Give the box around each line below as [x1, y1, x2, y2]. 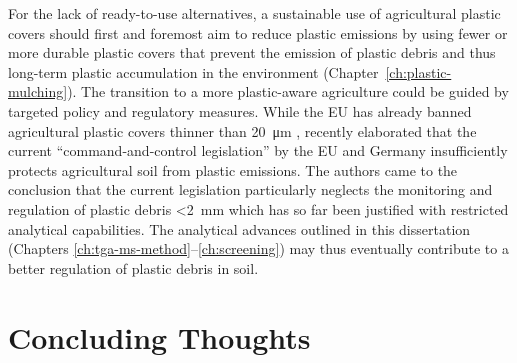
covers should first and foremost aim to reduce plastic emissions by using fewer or [8, 22, 508, 43]
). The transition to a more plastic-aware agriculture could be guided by [67, 81, 509, 102]
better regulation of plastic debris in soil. [8, 257, 259, 278]
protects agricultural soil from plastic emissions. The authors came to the [8, 159, 458, 180]
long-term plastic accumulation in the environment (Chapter [8, 61, 379, 82]
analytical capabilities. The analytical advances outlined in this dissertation [8, 218, 471, 239]
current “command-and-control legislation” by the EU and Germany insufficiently [8, 140, 508, 161]
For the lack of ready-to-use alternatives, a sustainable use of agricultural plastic [8, 3, 501, 23]
